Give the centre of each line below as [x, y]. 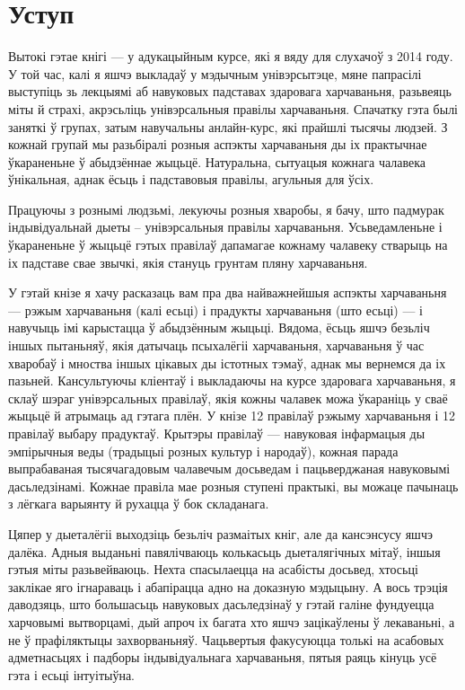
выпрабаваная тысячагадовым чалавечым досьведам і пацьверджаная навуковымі [229, 469]
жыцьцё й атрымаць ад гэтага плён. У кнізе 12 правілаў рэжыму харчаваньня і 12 [232, 416]
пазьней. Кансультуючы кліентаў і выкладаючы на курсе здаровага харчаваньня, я [232, 380]
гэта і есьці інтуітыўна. [72, 674]
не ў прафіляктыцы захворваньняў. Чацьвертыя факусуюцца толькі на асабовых [226, 639]
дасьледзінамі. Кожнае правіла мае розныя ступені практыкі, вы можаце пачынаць [233, 486]
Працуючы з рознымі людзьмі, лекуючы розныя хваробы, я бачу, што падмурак [226, 209]
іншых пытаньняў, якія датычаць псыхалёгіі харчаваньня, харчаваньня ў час [216, 345]
